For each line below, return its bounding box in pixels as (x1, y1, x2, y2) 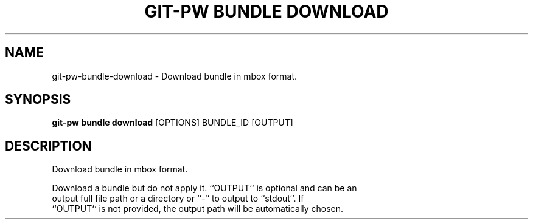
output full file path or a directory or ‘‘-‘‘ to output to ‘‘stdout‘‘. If (52, 193, 304, 204)
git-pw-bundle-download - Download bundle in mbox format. (52, 70, 298, 81)
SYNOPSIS (5, 92, 71, 107)
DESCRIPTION (5, 138, 92, 154)
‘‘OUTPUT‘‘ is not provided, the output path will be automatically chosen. (52, 203, 344, 214)
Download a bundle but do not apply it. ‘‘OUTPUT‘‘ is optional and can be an (52, 183, 357, 194)
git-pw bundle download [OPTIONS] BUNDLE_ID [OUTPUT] (52, 117, 293, 128)
